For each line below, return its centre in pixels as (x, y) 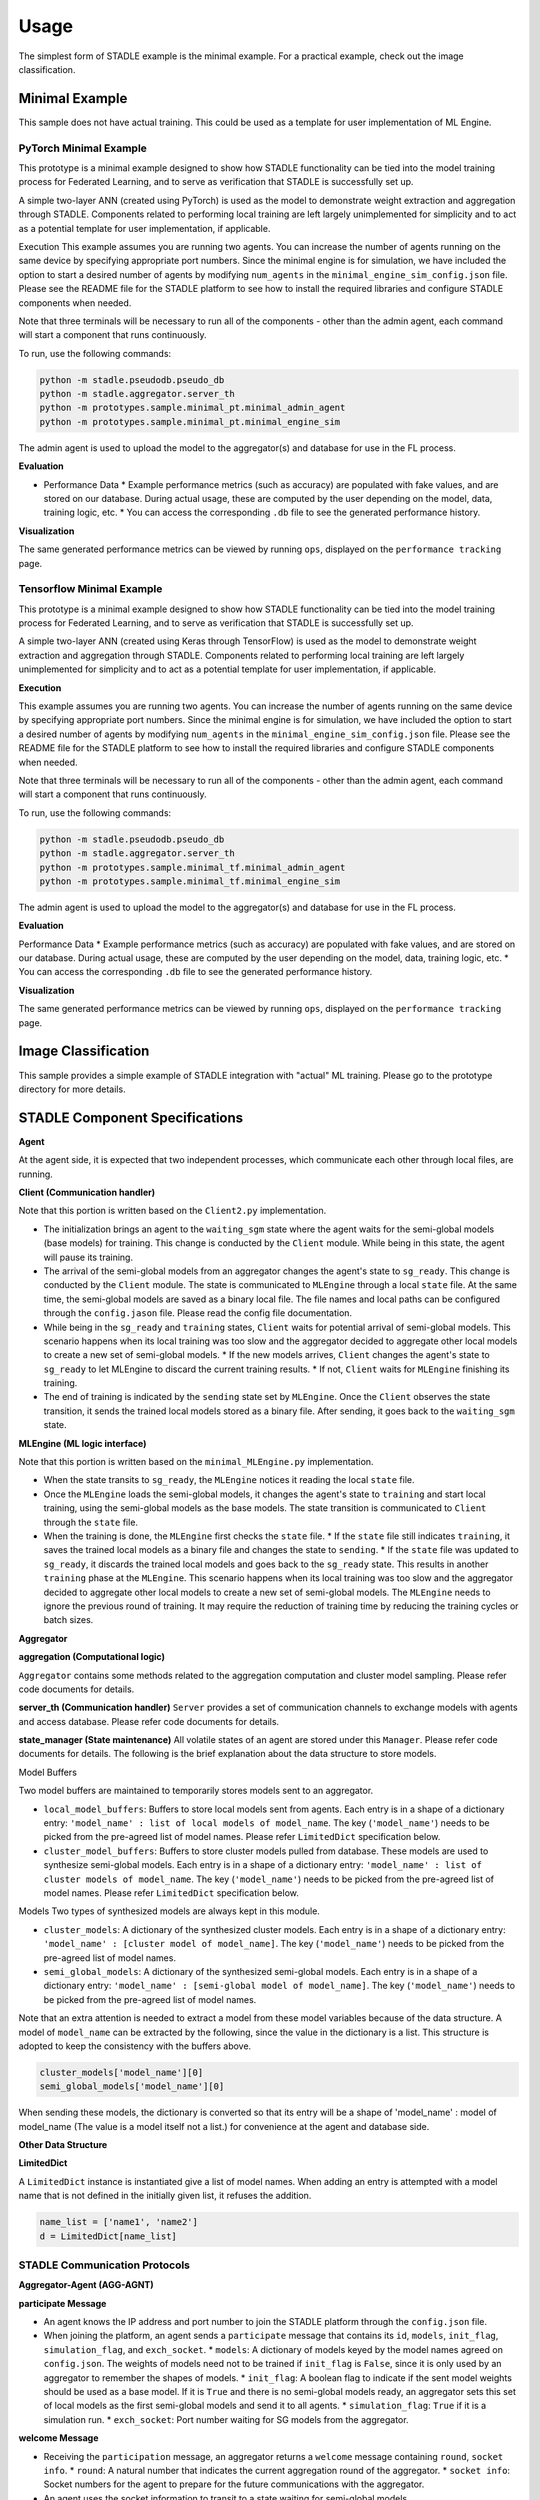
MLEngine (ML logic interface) (82, 1443)
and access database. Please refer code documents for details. (149, 1721)
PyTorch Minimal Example (82, 148)
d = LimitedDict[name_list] (108, 2236)
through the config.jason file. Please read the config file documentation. (198, 1313)
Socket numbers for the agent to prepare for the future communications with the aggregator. (234, 2484)
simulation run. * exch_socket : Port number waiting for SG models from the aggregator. (226, 2419)
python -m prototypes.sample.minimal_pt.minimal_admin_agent (192, 408)
